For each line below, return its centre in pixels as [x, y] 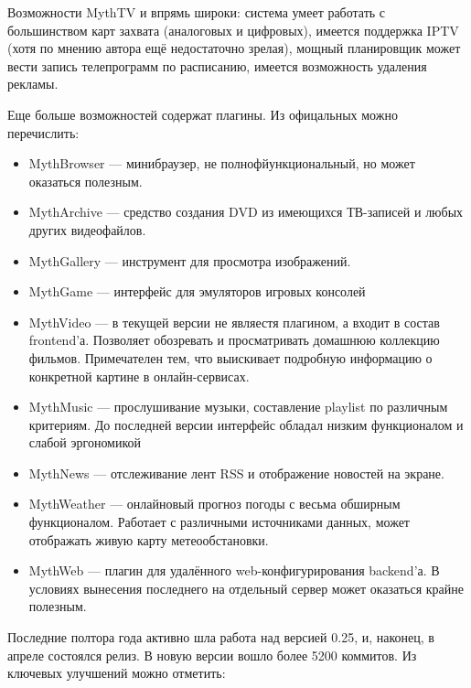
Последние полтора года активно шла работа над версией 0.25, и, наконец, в [221, 637]
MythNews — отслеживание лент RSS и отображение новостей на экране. [236, 473]
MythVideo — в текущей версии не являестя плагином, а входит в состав [234, 322]
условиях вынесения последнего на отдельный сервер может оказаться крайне [246, 588]
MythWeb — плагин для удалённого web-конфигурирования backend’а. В [234, 570]
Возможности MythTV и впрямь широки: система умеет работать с [197, 12]
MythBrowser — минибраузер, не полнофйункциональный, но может [222, 163]
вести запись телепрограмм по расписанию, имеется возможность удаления [217, 65]
